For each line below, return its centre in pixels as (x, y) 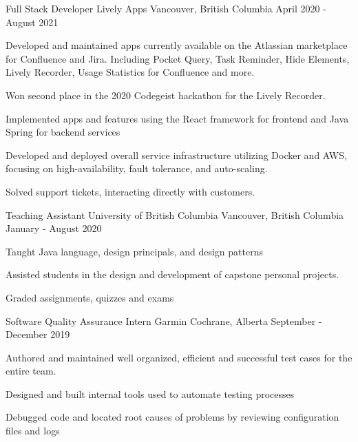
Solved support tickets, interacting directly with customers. (130, 191)
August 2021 (32, 22)
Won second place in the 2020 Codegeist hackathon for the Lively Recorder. (166, 95)
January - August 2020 (54, 228)
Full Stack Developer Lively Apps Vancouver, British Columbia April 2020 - (166, 8)
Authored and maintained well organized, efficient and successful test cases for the (179, 357)
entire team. (31, 371)
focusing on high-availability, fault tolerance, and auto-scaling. (137, 168)
